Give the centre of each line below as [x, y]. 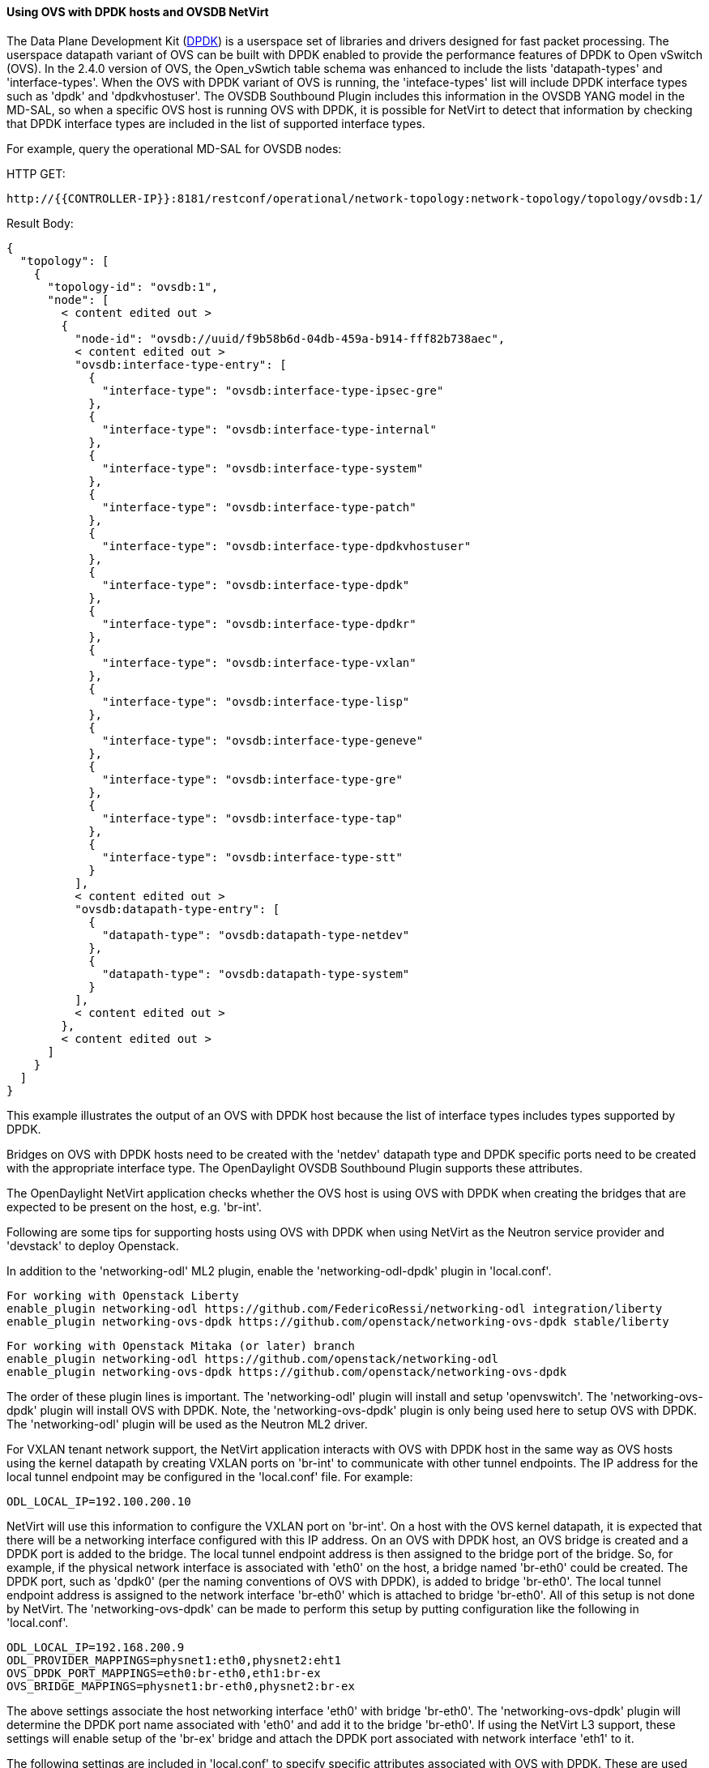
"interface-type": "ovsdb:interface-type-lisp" [256, 701]
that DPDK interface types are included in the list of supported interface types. [216, 123]
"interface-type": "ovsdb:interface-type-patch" [259, 507]
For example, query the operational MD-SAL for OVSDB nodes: [174, 148]
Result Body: [40, 223]
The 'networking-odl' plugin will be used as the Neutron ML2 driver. [187, 1424]
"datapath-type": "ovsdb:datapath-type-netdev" [256, 935]
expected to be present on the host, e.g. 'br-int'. [135, 1206]
